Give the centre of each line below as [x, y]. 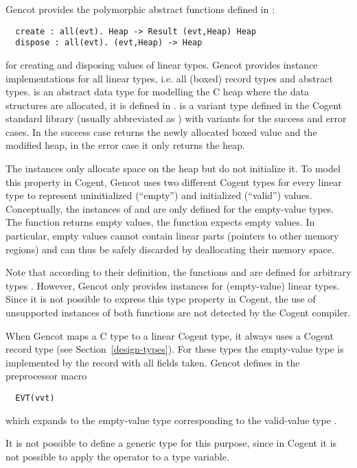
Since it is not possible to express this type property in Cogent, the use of [161, 299]
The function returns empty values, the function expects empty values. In [160, 222]
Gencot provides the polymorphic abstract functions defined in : [140, 9]
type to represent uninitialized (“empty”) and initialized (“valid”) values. [159, 195]
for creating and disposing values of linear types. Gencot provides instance [162, 64]
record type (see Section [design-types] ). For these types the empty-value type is [175, 349]
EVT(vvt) [35, 398]
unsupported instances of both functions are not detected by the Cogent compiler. [178, 312]
